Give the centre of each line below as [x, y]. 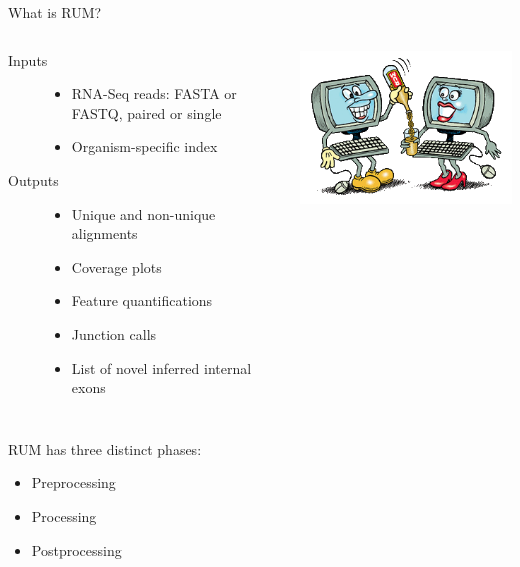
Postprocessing [76, 549]
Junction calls [114, 333]
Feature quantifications [142, 300]
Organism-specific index [144, 146]
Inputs [28, 59]
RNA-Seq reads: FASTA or [154, 93]
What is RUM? [55, 12]
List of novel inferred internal [161, 367]
